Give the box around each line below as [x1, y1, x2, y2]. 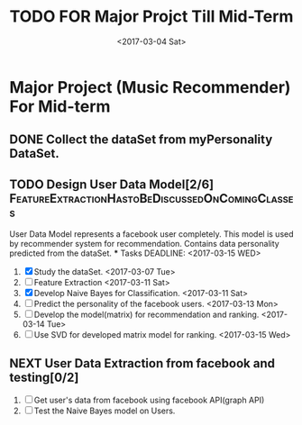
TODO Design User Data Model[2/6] [9, 176, 215, 192]
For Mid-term [9, 96, 111, 116]
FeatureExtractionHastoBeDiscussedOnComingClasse [9, 191, 294, 206]
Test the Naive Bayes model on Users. [33, 405, 176, 416]
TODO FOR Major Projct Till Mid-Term [9, 6, 294, 27]
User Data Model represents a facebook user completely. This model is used [9, 229, 295, 240]
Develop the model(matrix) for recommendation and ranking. [33, 309, 260, 321]
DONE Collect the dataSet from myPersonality [9, 132, 273, 148]
